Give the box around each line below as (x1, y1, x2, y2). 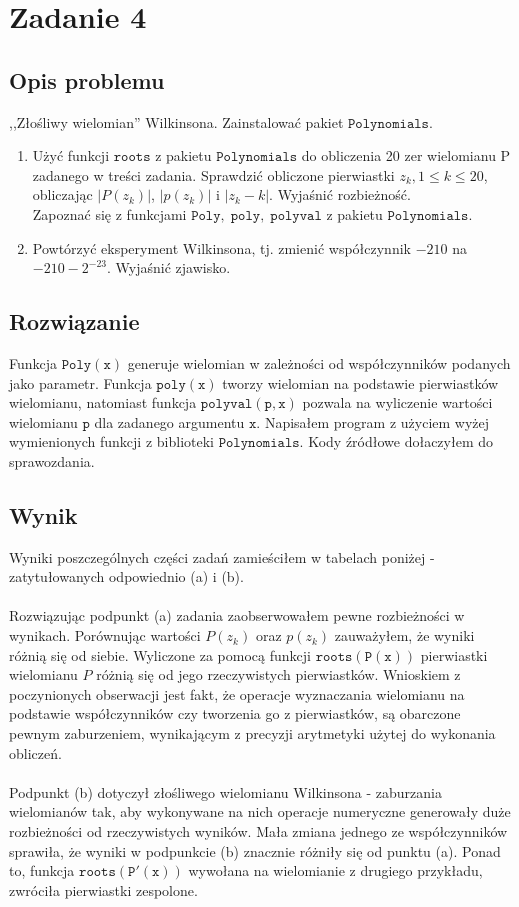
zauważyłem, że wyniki (334, 625, 475, 646)
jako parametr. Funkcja (9, 372, 152, 393)
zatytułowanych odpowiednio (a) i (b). (9, 566, 244, 587)
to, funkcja (9, 860, 75, 881)
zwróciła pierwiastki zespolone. (9, 879, 198, 900)
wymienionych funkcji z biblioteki (9, 431, 214, 452)
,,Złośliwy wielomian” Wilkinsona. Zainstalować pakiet (9, 111, 344, 132)
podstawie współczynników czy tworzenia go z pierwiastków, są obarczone (9, 703, 461, 724)
